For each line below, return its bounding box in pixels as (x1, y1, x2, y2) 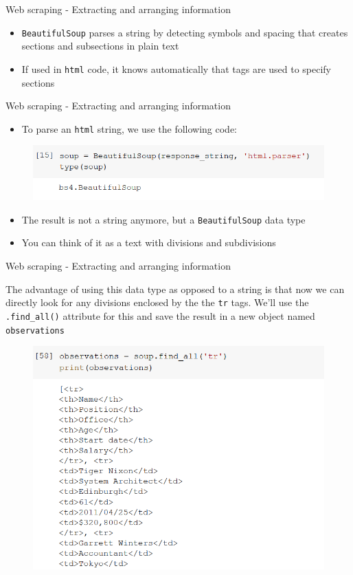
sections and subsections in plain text (21, 39, 179, 53)
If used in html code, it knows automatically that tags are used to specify (21, 61, 332, 76)
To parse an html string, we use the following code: (21, 121, 238, 135)
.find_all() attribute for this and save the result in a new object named (5, 308, 315, 323)
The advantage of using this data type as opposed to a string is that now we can (5, 281, 345, 296)
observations (5, 325, 65, 336)
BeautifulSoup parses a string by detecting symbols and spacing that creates (21, 25, 348, 39)
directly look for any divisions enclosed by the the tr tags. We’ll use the (5, 295, 309, 310)
